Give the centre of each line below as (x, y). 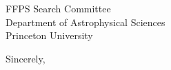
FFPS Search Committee (58, 8)
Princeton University (49, 35)
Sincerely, (26, 58)
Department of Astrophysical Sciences (85, 22)
